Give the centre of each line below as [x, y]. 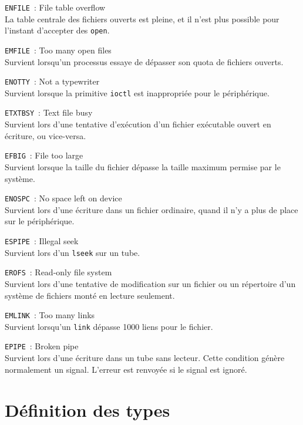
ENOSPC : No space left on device [63, 198]
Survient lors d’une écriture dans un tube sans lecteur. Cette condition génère [145, 358]
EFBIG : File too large [44, 155]
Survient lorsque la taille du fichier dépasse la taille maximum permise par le [143, 166]
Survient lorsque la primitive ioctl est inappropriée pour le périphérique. [137, 92]
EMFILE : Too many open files [58, 50]
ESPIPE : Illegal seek [42, 241]
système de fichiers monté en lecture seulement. [90, 295]
